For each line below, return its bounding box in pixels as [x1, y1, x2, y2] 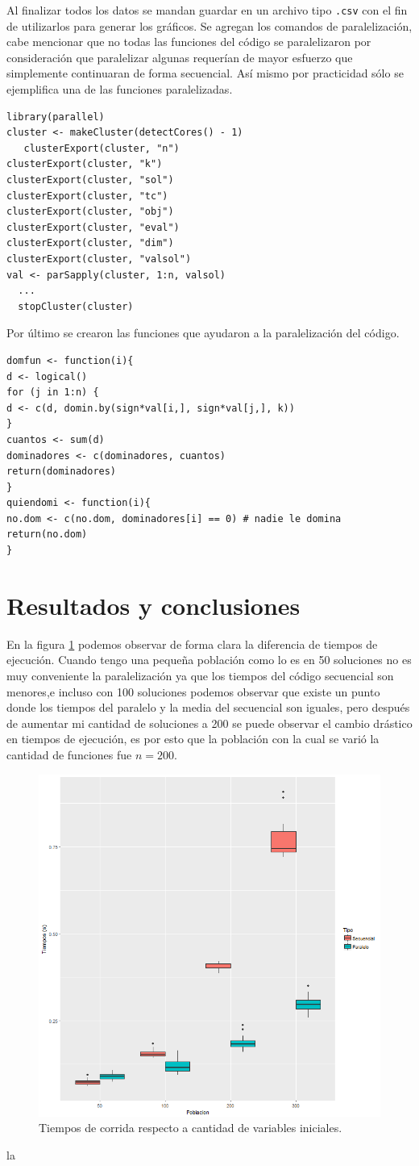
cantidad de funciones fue [6, 746, 132, 763]
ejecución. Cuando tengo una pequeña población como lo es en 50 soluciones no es [6, 651, 412, 668]
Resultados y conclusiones [6, 588, 301, 621]
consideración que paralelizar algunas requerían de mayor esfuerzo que [6, 48, 353, 65]
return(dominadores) [6, 466, 117, 478]
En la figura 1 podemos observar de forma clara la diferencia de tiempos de [6, 635, 378, 652]
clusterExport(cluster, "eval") [6, 221, 180, 233]
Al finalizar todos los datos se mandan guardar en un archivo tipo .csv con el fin [6, 2, 408, 18]
